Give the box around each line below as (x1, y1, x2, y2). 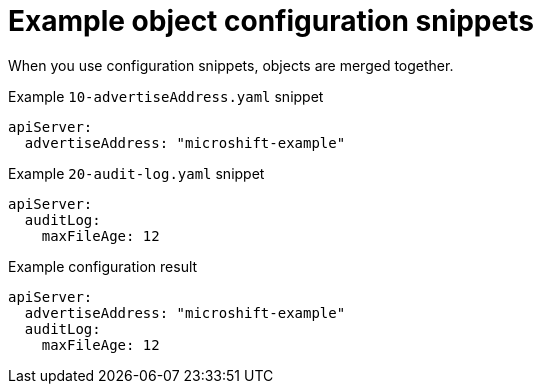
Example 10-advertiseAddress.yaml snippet (8, 87, 324, 105)
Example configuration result (8, 257, 198, 275)
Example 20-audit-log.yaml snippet (8, 164, 265, 182)
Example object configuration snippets (8, 4, 534, 38)
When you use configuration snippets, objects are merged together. (8, 56, 454, 74)
